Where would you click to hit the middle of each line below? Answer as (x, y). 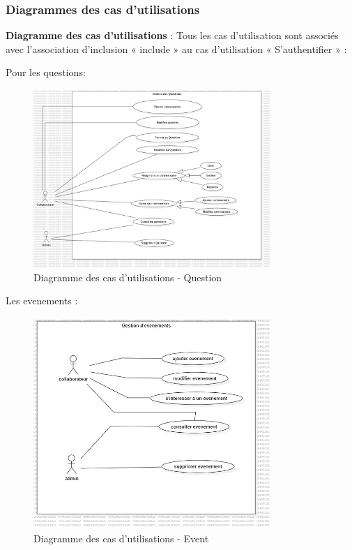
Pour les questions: (46, 72)
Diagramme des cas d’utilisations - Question (128, 277)
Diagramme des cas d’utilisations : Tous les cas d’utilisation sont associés (172, 35)
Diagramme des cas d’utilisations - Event (121, 538)
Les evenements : (42, 300)
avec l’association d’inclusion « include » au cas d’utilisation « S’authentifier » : (176, 49)
